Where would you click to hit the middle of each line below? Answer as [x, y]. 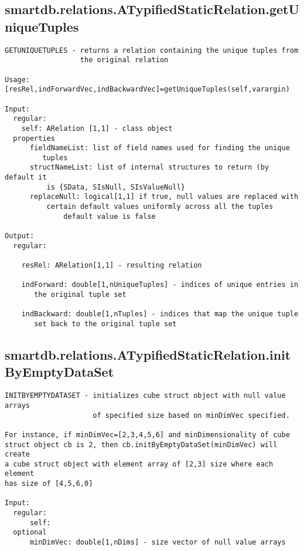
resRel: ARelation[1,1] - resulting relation [112, 266]
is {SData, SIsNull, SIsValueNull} [116, 187]
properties [34, 138]
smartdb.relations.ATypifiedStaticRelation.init [148, 355]
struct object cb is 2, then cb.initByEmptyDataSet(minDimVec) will [141, 444]
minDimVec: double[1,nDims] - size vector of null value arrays [158, 542]
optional [30, 533]
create [17, 454]
